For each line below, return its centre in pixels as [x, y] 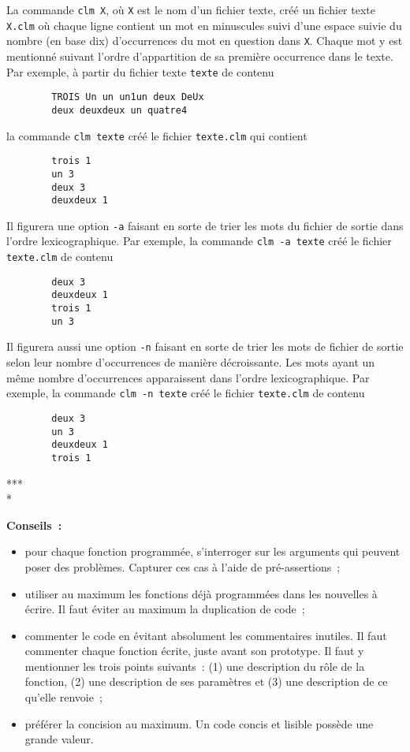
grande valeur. [59, 739]
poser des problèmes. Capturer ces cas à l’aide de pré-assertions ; [183, 566]
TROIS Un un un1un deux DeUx [128, 97]
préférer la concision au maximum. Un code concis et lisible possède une [199, 723]
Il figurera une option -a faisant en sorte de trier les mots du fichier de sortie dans [205, 225]
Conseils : [34, 525]
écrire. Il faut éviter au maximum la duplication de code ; [165, 609]
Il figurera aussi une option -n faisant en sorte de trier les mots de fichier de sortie [205, 346]
